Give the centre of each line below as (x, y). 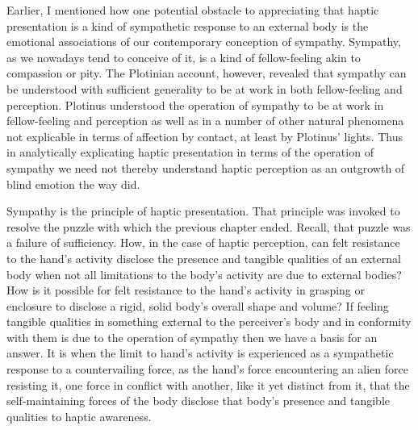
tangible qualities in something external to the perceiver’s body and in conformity (209, 321)
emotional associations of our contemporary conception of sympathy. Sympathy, (204, 42)
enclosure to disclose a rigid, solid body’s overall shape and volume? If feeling (198, 305)
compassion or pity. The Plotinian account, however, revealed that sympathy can (207, 73)
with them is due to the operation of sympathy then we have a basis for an (192, 337)
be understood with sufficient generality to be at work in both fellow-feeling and (205, 88)
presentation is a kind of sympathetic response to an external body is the (188, 25)
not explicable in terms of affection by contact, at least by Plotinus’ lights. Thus (205, 136)
